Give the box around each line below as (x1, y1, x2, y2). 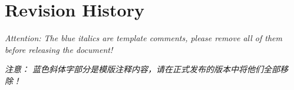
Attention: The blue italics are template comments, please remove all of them (5, 32, 282, 44)
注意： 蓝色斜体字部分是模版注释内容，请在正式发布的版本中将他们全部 (5, 63, 280, 75)
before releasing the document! (5, 43, 113, 55)
